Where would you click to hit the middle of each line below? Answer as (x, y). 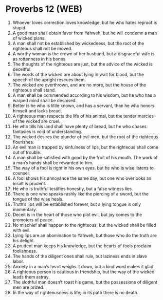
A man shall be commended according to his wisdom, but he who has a (84, 95)
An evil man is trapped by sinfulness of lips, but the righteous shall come (85, 147)
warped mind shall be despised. (45, 100)
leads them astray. (31, 277)
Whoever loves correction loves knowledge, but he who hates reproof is (85, 22)
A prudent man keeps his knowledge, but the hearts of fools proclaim (82, 246)
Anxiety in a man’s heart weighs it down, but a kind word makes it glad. (84, 266)
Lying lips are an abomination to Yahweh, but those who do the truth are (85, 235)
